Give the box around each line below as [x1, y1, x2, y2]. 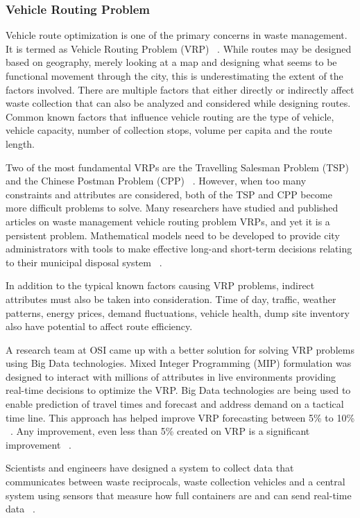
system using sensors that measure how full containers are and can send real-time [6, 487, 352, 502]
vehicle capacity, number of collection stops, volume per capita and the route [6, 123, 332, 137]
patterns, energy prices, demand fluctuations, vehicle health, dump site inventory [6, 305, 350, 320]
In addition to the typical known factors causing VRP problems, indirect [6, 278, 315, 293]
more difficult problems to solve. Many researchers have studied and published [6, 200, 338, 215]
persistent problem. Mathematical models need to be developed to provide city [6, 227, 340, 242]
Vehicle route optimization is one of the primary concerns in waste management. [6, 28, 348, 42]
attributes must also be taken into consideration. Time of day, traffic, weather [6, 291, 336, 306]
